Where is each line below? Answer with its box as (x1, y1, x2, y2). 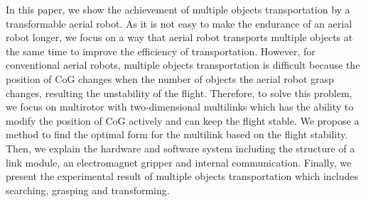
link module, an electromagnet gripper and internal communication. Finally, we (6, 155, 352, 169)
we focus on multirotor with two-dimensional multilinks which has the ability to (6, 99, 354, 114)
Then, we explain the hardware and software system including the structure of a (6, 140, 355, 155)
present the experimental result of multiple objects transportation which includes (6, 169, 359, 184)
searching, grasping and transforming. (6, 182, 170, 197)
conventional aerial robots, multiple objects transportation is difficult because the (6, 57, 360, 72)
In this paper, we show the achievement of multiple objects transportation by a (6, 2, 350, 16)
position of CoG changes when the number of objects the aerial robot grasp (6, 71, 334, 86)
